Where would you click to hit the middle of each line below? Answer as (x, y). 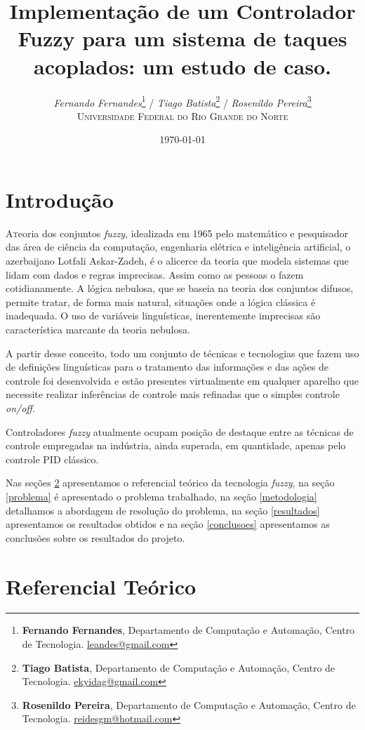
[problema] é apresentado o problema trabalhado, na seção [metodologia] (161, 496)
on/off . (20, 408)
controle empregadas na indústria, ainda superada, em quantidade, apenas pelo (176, 445)
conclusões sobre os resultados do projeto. (95, 537)
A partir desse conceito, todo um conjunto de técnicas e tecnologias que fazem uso (182, 353)
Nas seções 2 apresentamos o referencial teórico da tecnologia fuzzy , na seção (170, 483)
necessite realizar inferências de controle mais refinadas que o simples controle (173, 394)
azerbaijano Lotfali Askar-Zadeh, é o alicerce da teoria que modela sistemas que (177, 261)
